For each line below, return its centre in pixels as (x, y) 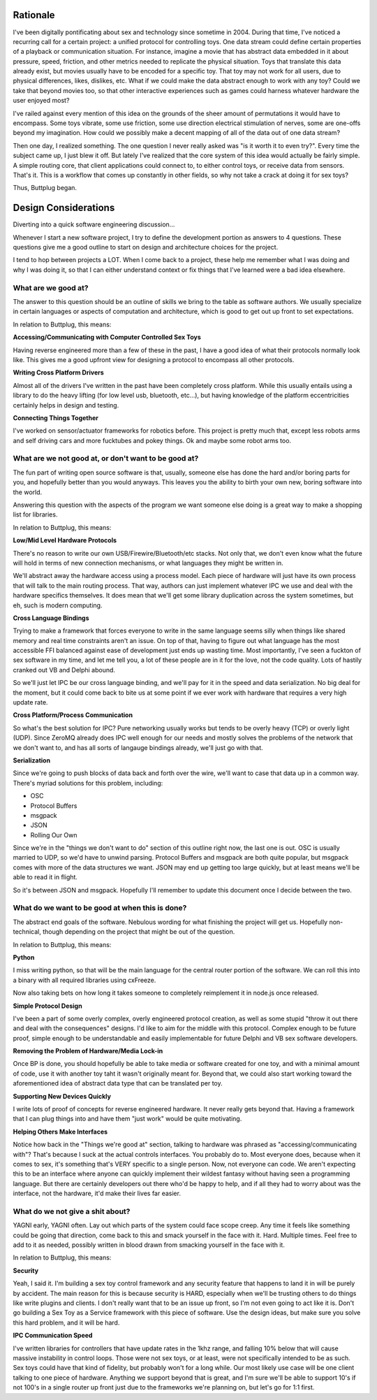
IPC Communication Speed (53, 1336)
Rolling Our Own (54, 835)
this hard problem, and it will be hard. (66, 1322)
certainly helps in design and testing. (66, 405)
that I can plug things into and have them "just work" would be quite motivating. (127, 1119)
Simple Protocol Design (48, 1006)
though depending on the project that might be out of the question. (139, 932)
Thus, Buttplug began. (45, 188)
